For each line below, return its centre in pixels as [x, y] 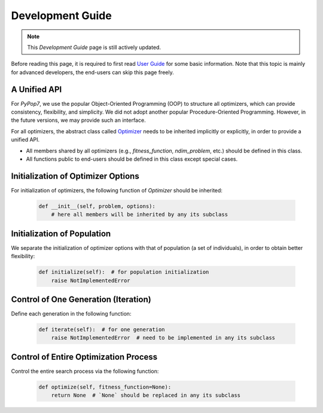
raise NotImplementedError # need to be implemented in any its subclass [163, 338]
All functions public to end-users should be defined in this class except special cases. [132, 159]
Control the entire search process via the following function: [85, 371]
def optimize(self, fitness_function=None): [105, 387]
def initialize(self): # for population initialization [124, 272]
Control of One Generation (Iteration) [81, 299]
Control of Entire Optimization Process [84, 357]
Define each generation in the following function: [71, 314]
